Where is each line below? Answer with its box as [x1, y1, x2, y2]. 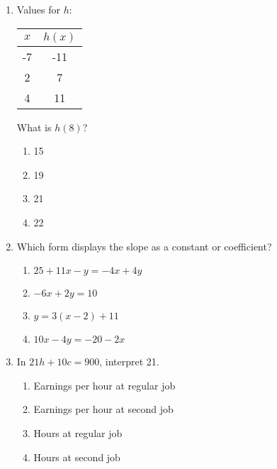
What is [16, 119, 52, 134]
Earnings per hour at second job [33, 402, 174, 416]
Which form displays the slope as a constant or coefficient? [16, 238, 272, 253]
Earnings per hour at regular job [33, 377, 176, 392]
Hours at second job [33, 449, 120, 464]
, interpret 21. [99, 354, 159, 369]
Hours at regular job [33, 425, 123, 440]
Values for [16, 2, 60, 16]
